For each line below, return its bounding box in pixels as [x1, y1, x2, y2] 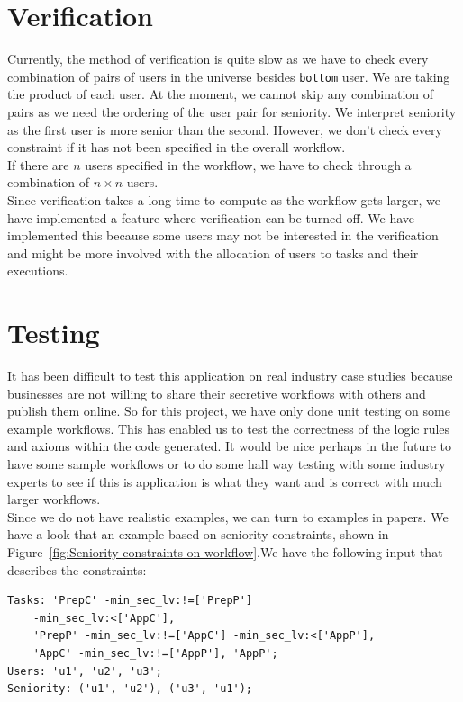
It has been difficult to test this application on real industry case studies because [7, 366, 453, 385]
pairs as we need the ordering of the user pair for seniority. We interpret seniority [7, 102, 457, 121]
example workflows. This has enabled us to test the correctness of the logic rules [7, 418, 450, 437]
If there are [7, 155, 69, 174]
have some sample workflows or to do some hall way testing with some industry [7, 454, 446, 472]
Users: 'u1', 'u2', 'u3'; [7, 664, 162, 678]
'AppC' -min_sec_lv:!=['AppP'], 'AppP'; [32, 646, 278, 660]
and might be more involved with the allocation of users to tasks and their [7, 243, 419, 262]
